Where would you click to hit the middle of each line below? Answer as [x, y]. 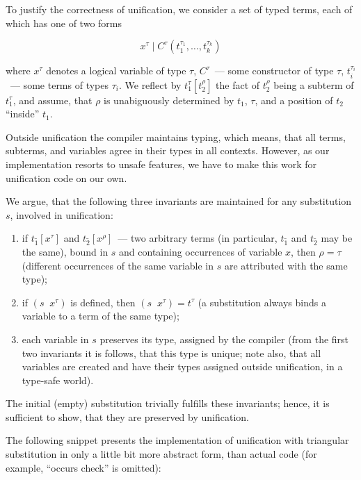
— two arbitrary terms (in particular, [198, 238]
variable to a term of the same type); [101, 316]
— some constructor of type [274, 71]
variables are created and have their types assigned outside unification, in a [182, 366]
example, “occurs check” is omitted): [83, 467]
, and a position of [294, 100]
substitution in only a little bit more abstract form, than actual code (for [161, 454]
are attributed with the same [286, 265]
